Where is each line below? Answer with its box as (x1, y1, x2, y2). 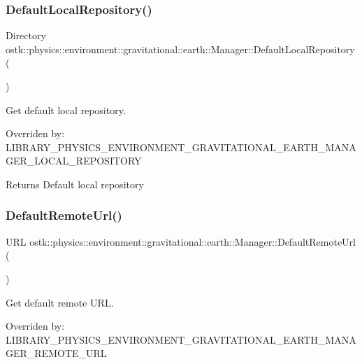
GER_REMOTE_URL (6, 346, 107, 360)
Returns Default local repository (6, 176, 144, 191)
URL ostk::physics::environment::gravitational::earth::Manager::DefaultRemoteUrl (6, 234, 356, 248)
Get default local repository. (6, 102, 126, 117)
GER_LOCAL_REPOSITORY (6, 153, 142, 168)
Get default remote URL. (6, 295, 114, 309)
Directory (6, 28, 46, 43)
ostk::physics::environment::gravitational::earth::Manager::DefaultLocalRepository (6, 41, 355, 56)
